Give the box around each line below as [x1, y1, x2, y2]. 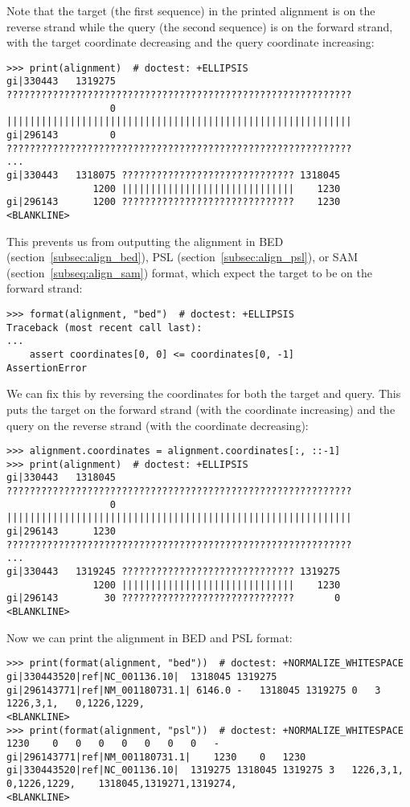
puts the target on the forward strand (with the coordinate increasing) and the [6, 400, 396, 417]
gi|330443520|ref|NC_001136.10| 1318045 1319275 [6, 670, 277, 682]
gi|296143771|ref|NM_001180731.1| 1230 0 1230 [6, 751, 306, 763]
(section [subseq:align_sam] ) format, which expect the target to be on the [6, 264, 373, 281]
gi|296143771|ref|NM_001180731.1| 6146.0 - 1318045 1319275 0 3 [6, 684, 381, 696]
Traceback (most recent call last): [6, 322, 203, 334]
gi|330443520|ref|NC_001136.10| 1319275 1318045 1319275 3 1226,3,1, [6, 764, 404, 776]
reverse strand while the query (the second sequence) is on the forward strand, [6, 18, 393, 35]
